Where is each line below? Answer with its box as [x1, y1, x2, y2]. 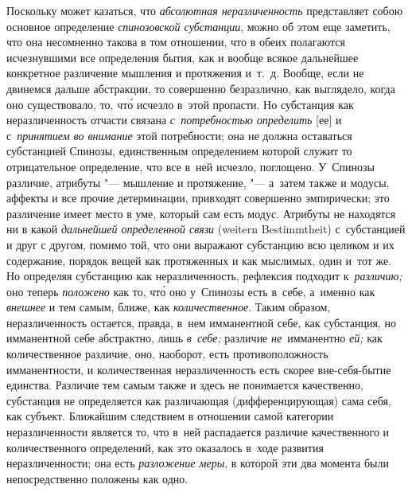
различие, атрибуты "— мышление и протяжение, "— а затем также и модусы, [6, 174, 390, 190]
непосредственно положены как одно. [6, 470, 189, 486]
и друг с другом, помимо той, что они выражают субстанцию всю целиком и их [6, 236, 395, 252]
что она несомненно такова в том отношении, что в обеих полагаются [6, 33, 345, 50]
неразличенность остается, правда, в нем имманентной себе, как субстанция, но [6, 314, 396, 330]
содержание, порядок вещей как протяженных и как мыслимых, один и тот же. [6, 252, 392, 268]
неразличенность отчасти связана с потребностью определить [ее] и [6, 111, 342, 128]
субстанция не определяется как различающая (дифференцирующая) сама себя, [6, 392, 391, 408]
